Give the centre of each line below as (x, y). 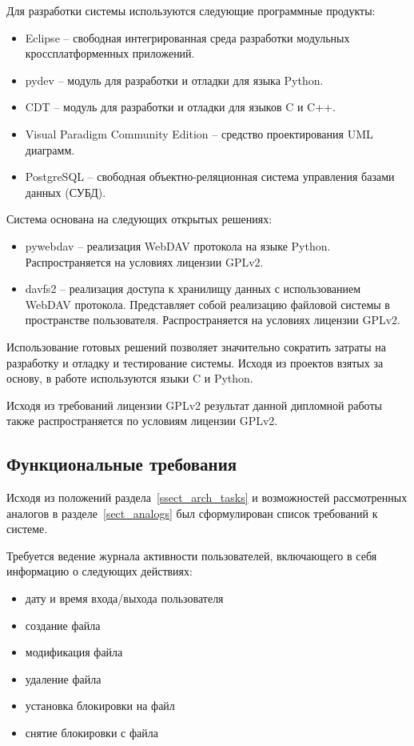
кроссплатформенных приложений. (110, 53)
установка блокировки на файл (100, 706)
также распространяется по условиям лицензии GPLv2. (142, 421)
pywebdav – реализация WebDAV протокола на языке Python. (178, 245)
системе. (27, 529)
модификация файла (74, 652)
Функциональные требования (122, 464)
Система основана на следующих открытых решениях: (139, 219)
